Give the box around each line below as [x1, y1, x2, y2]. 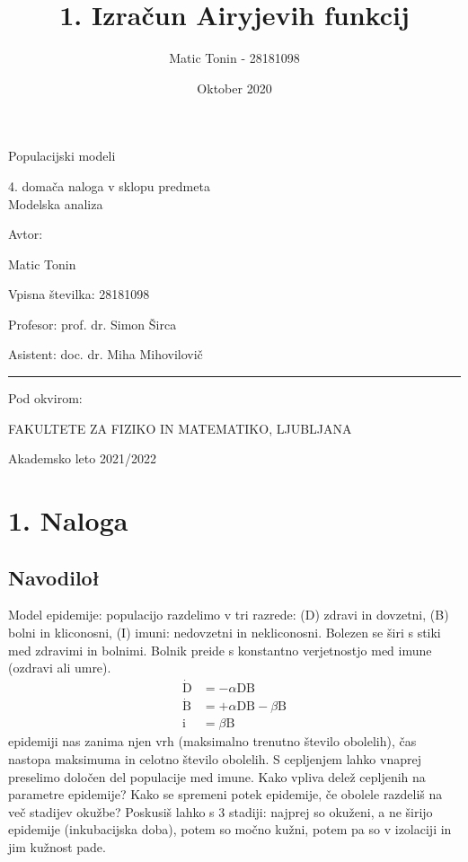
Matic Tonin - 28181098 [169, 48, 300, 67]
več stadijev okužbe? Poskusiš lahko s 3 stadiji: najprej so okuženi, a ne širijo [8, 802, 433, 821]
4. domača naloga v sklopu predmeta [8, 176, 210, 195]
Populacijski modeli [8, 146, 116, 165]
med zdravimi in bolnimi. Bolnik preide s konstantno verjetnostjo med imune [8, 640, 432, 659]
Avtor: [8, 224, 43, 243]
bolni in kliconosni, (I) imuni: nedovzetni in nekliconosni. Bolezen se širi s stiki [8, 623, 441, 642]
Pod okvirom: [8, 389, 83, 408]
